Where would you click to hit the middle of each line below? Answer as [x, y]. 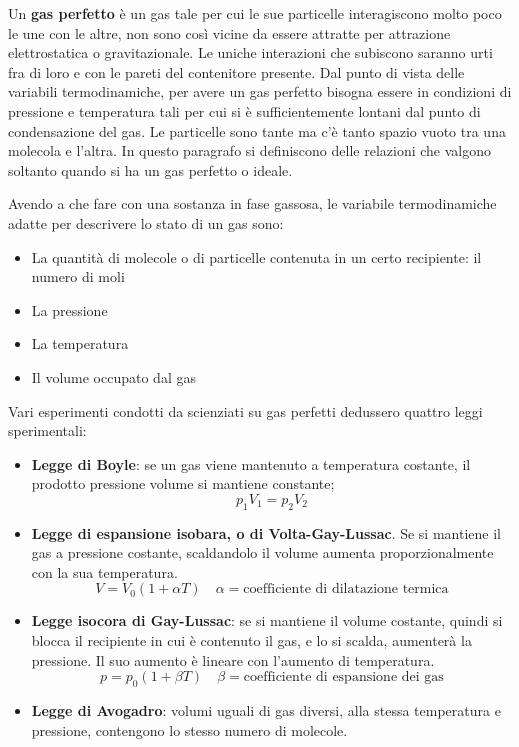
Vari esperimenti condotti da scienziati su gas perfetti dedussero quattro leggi [245, 410]
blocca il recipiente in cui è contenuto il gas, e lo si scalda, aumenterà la [251, 640]
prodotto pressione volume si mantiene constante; [183, 483]
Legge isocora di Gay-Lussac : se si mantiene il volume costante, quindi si [267, 620]
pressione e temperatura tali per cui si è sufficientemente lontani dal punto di [244, 110]
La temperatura [80, 343]
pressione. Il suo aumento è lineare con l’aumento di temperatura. [233, 659]
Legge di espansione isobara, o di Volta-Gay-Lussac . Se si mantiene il [266, 532]
